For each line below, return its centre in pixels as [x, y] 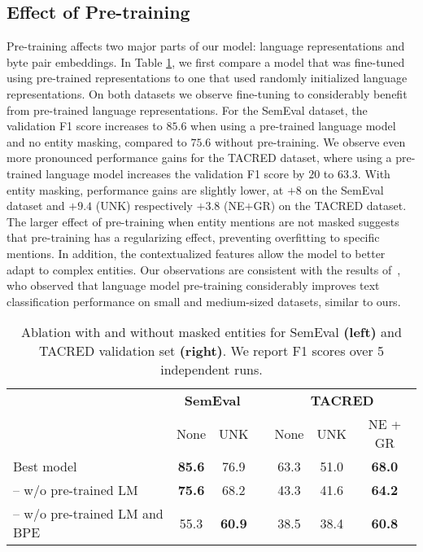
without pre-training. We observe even [310, 141]
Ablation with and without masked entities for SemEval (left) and [211, 332]
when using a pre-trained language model [293, 126]
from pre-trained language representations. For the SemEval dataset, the [187, 110]
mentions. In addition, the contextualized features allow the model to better [196, 253]
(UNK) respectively [144, 206]
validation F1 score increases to [85, 126]
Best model [45, 467]
